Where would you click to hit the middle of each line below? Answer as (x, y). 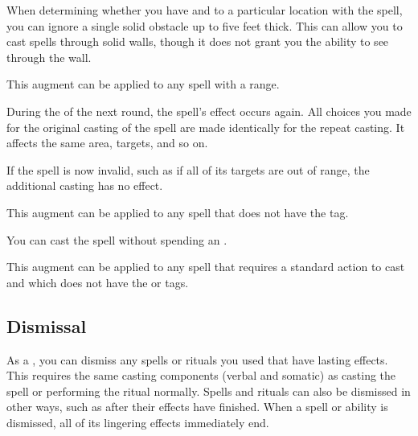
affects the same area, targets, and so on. (107, 143)
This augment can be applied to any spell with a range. (143, 84)
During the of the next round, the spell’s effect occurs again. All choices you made (209, 111)
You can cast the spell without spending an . (117, 239)
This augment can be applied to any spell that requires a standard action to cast (206, 267)
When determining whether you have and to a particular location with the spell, (205, 10)
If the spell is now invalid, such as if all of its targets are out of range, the (188, 169)
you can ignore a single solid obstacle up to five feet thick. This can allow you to (205, 25)
